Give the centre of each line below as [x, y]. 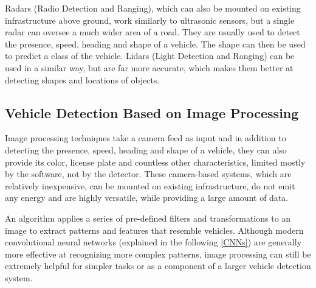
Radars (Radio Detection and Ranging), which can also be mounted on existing [153, 8]
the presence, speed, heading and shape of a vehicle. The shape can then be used [155, 44]
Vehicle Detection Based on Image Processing [152, 112]
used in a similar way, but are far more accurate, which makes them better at [149, 67]
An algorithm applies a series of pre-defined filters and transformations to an [148, 218]
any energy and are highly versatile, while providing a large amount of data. [147, 198]
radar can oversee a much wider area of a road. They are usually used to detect [153, 32]
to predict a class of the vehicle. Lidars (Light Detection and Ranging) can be [150, 56]
